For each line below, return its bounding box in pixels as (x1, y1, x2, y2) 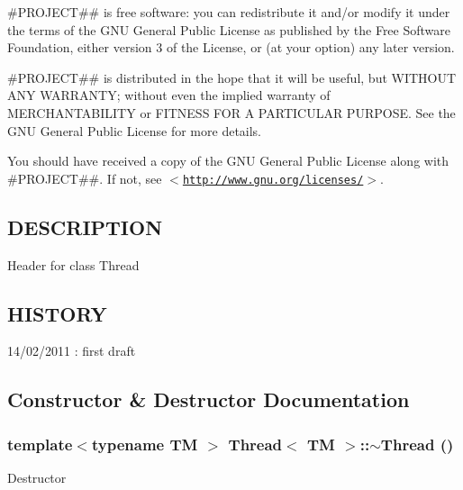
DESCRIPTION (7, 213, 163, 240)
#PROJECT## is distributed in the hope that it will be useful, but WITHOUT (7, 68, 457, 86)
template (7, 432, 73, 455)
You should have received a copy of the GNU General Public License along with (7, 151, 449, 170)
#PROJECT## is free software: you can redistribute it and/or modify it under (7, 3, 450, 21)
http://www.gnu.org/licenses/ (182, 173, 364, 186)
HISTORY (7, 299, 107, 327)
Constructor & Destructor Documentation (7, 386, 410, 413)
